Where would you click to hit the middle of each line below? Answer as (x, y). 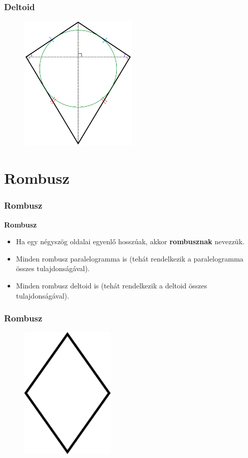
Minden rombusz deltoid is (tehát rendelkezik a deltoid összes (112, 285)
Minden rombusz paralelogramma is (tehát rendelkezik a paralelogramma (130, 258)
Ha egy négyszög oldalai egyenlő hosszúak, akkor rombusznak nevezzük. (130, 241)
